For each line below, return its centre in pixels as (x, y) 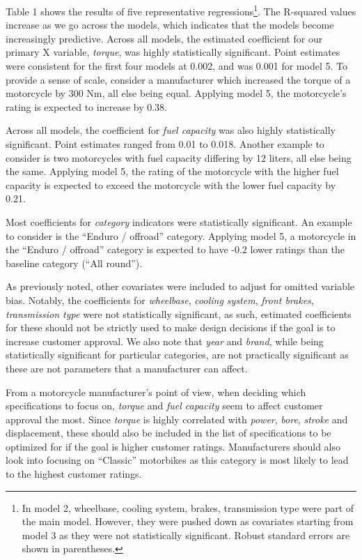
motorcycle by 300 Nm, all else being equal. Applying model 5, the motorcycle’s (176, 93)
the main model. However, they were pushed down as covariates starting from (188, 521)
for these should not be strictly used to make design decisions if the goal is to (171, 327)
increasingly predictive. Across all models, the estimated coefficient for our (164, 38)
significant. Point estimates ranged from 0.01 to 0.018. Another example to (165, 144)
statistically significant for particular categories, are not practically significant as (177, 355)
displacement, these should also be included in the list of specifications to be (168, 433)
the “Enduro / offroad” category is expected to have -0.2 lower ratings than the (175, 249)
